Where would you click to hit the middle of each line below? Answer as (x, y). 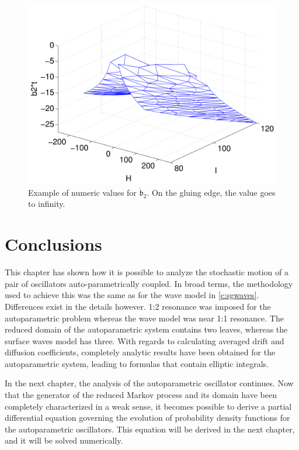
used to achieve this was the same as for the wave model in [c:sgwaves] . (132, 295)
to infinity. (47, 204)
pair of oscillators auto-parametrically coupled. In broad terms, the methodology (149, 283)
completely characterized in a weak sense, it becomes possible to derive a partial (148, 406)
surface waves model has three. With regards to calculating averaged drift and (145, 340)
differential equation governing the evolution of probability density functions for (147, 418)
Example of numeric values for (82, 192)
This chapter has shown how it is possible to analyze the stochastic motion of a (147, 272)
